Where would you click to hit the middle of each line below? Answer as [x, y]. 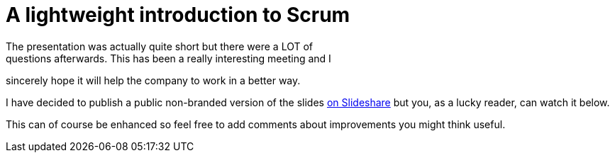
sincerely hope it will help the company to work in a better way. [153, 80]
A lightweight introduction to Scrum [178, 15]
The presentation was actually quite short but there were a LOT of [160, 46]
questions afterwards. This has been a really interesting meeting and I [168, 58]
